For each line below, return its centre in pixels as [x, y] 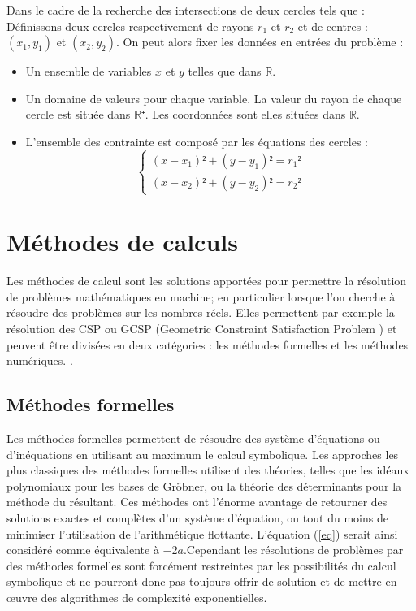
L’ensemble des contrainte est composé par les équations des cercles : [197, 141]
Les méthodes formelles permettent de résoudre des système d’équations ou [193, 438]
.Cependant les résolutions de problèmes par [293, 550]
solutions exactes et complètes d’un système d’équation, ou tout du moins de [197, 517]
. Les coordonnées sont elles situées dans [245, 114]
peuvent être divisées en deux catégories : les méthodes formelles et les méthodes [208, 344]
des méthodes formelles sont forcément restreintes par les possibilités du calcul [201, 565]
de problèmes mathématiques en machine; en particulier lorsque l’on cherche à [201, 296]
